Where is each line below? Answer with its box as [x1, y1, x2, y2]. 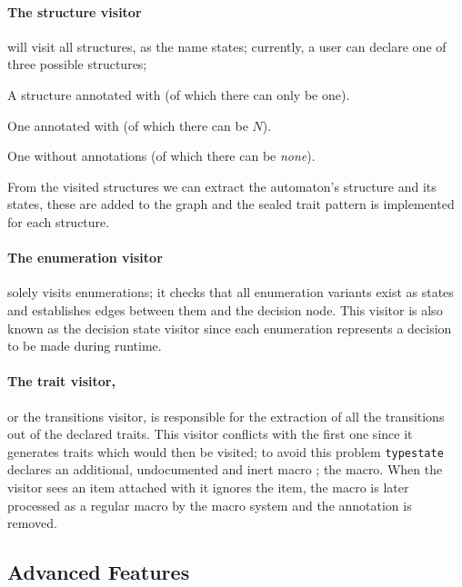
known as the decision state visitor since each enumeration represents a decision [7, 318, 452, 337]
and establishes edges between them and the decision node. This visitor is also [7, 300, 443, 319]
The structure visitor [7, 2, 142, 21]
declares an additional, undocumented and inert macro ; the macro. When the [7, 460, 443, 479]
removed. [7, 513, 57, 532]
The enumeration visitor [7, 248, 163, 267]
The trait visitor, [7, 372, 115, 391]
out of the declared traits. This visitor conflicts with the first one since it [7, 424, 413, 443]
